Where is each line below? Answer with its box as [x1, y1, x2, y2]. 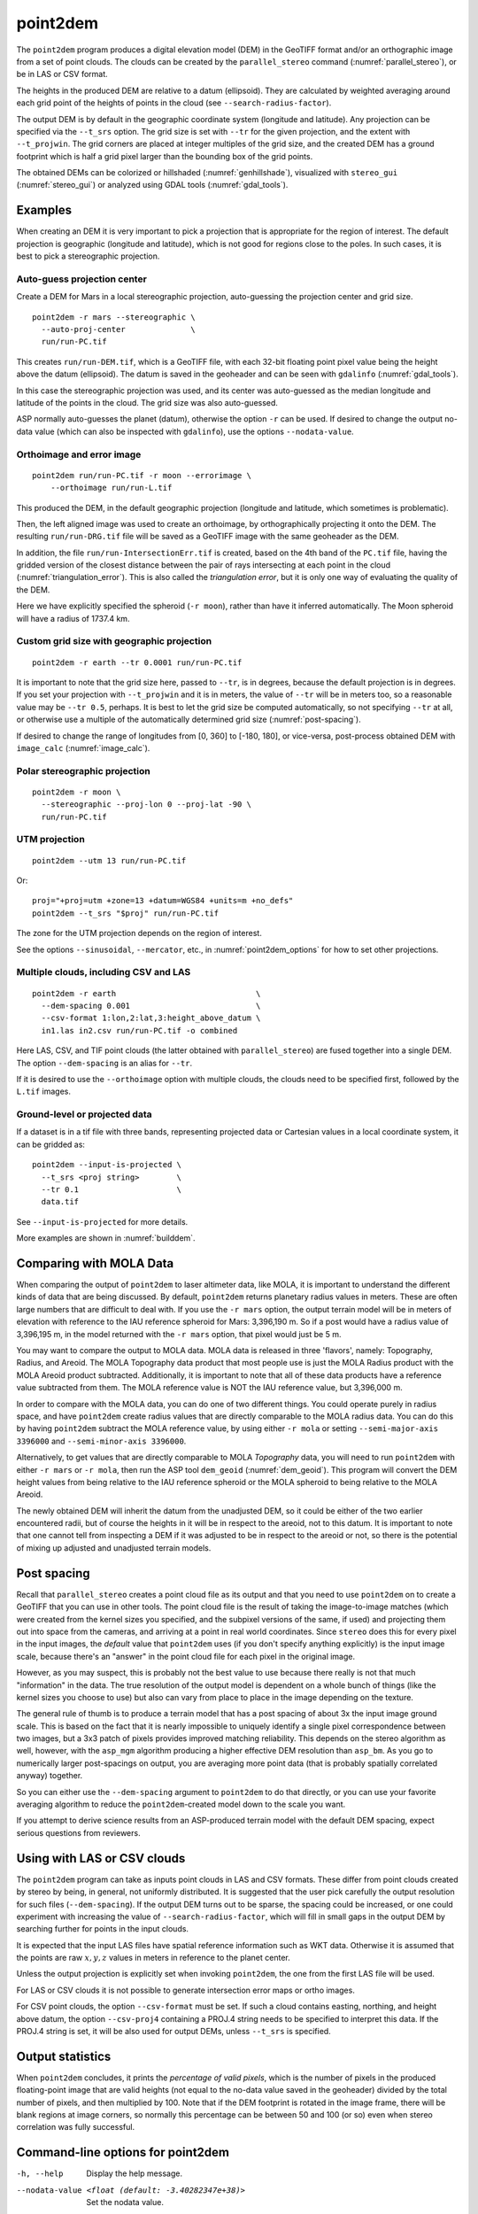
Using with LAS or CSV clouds [16, 1851, 186, 1866]
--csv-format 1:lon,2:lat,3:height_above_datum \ [41, 1013, 261, 1023]
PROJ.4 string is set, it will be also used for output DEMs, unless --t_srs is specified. [16, 2026, 331, 2037]
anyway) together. [16, 1770, 83, 1781]
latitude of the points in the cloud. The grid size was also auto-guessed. [16, 398, 279, 408]
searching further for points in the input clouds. [16, 1924, 189, 1934]
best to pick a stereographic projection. [16, 251, 160, 261]
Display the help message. [86, 2168, 183, 2179]
